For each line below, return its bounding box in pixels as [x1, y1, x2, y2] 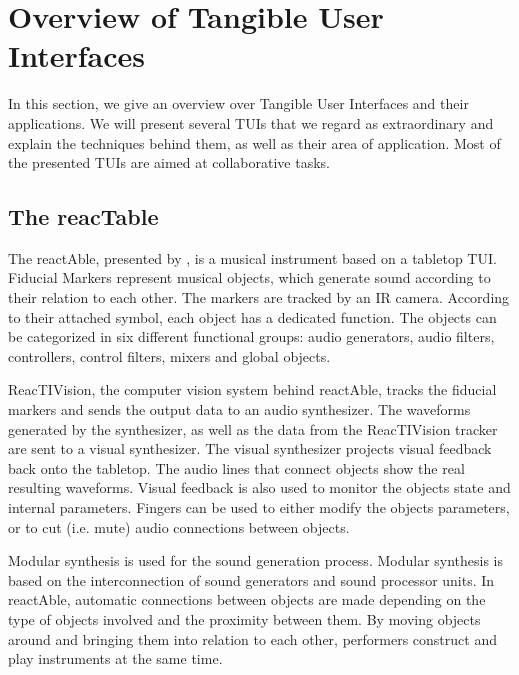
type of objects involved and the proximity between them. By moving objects [8, 608, 481, 629]
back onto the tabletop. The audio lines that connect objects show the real [8, 457, 465, 478]
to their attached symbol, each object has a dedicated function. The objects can [8, 306, 497, 327]
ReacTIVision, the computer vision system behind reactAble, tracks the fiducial [8, 379, 497, 400]
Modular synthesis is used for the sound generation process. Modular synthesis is [8, 550, 504, 571]
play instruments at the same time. [8, 648, 223, 669]
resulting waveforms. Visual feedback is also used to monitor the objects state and [8, 477, 511, 498]
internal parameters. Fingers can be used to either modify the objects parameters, [8, 497, 510, 518]
